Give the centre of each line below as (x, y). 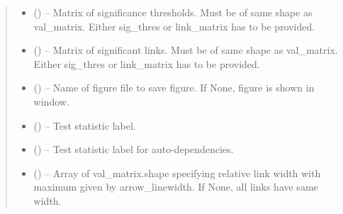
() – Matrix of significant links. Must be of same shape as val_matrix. (186, 50)
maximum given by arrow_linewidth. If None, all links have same (176, 187)
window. (51, 101)
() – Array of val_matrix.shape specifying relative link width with (177, 173)
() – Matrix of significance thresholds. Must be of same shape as (173, 12)
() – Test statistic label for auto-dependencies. (134, 149)
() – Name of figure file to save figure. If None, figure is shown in (174, 88)
